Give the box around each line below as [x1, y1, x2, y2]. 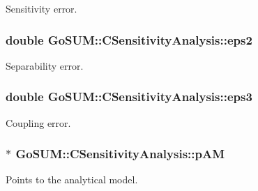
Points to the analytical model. [6, 172, 138, 187]
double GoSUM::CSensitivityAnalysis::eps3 [6, 88, 252, 105]
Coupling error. [6, 115, 71, 130]
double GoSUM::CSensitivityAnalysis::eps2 [6, 31, 252, 48]
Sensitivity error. [6, 1, 77, 15]
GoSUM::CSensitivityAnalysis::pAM [15, 145, 225, 162]
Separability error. [6, 58, 84, 72]
